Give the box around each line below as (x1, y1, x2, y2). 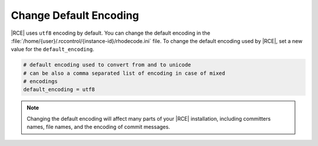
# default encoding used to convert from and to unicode (23, 62, 191, 68)
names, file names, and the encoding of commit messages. (26, 124, 170, 131)
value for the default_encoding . (11, 46, 94, 53)
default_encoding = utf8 (23, 86, 95, 93)
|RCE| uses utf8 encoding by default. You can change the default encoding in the (11, 29, 210, 36)
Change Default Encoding (11, 9, 140, 22)
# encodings (23, 78, 58, 85)
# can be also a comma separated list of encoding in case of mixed (23, 69, 226, 77)
